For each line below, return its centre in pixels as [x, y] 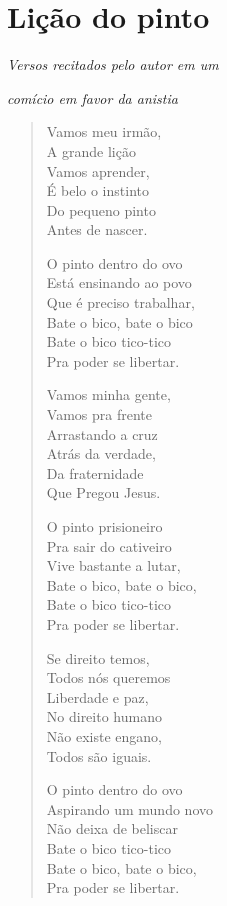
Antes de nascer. [97, 229]
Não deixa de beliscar [112, 828]
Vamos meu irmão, [104, 131]
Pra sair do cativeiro [109, 545]
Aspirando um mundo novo [129, 808]
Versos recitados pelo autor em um [113, 64]
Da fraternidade [95, 472]
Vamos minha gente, [108, 394]
